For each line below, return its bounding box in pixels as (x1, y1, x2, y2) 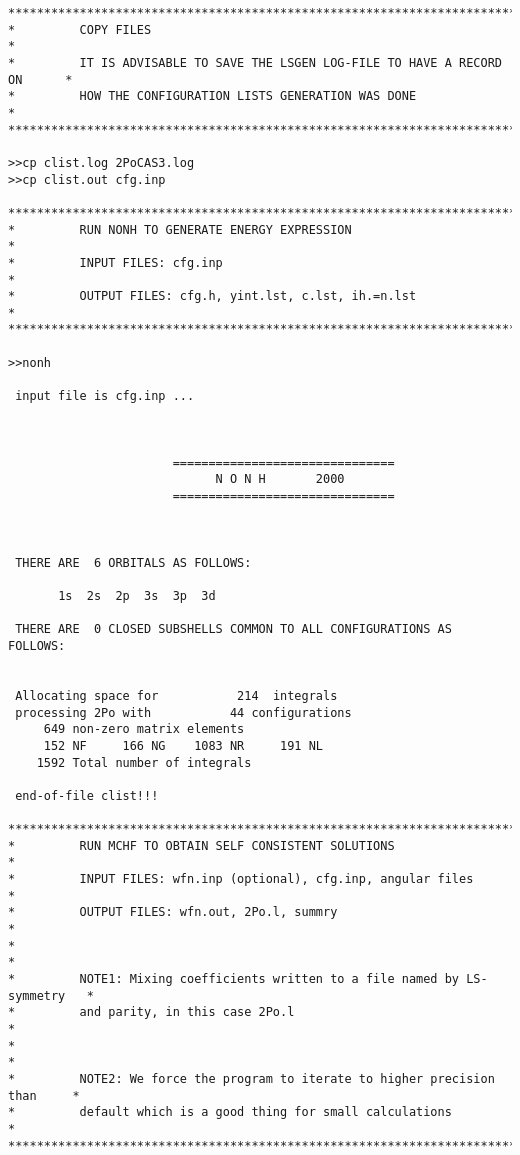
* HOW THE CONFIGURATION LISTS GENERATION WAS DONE (8, 89, 417, 104)
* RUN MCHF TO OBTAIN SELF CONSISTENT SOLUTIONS (8, 838, 395, 853)
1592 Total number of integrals (36, 755, 252, 770)
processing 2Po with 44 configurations (15, 705, 352, 720)
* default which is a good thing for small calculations (8, 1105, 452, 1120)
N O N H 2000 (215, 472, 345, 487)
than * (8, 1088, 80, 1103)
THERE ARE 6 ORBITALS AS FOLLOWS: (15, 555, 252, 570)
